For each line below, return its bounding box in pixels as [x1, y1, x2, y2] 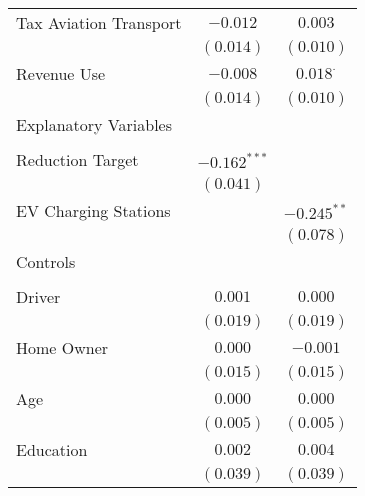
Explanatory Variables [16, 113, 173, 136]
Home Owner [16, 336, 109, 359]
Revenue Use [16, 62, 106, 85]
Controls [16, 250, 76, 273]
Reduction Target [16, 148, 139, 171]
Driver [16, 285, 61, 308]
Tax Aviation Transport [16, 11, 182, 34]
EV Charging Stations [16, 199, 171, 222]
